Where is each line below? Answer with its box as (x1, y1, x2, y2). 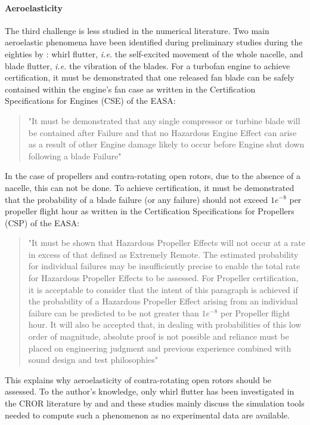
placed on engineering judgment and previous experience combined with (28, 341, 292, 354)
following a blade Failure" (28, 149, 122, 162)
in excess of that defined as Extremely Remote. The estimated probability (28, 248, 299, 260)
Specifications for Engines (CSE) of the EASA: (5, 94, 176, 107)
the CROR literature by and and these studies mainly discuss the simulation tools (5, 397, 305, 409)
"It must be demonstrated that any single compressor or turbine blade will (28, 114, 300, 127)
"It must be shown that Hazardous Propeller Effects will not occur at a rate (28, 236, 306, 249)
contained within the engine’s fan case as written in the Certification (5, 82, 256, 95)
